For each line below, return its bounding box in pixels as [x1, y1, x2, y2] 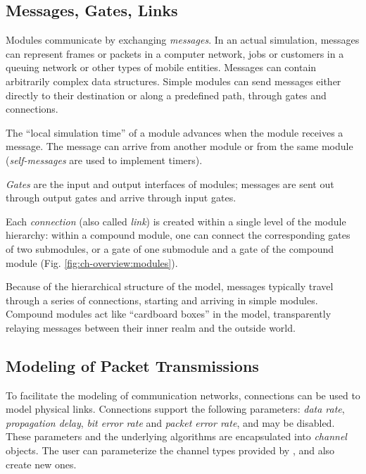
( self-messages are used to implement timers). [6, 152, 203, 167]
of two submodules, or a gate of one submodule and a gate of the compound [6, 241, 334, 256]
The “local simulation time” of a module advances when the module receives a [6, 125, 343, 139]
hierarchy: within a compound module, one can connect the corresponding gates [6, 227, 351, 242]
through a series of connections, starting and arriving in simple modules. [6, 292, 318, 307]
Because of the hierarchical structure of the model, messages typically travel [6, 279, 334, 294]
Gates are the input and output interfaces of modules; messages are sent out [6, 176, 334, 191]
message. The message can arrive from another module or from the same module [6, 139, 353, 154]
